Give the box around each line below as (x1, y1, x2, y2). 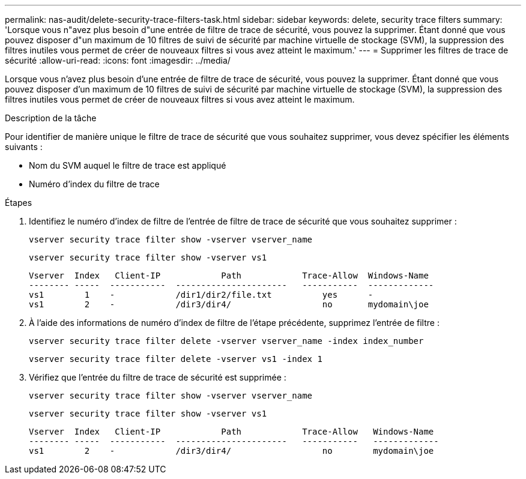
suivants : (5, 142, 43, 152)
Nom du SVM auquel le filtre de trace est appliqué (29, 160, 226, 170)
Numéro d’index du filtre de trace (29, 179, 160, 189)
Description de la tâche (5, 113, 97, 123)
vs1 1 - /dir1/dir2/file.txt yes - (29, 290, 373, 300)
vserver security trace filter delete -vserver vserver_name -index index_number (29, 336, 424, 346)
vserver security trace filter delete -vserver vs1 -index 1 (29, 354, 322, 364)
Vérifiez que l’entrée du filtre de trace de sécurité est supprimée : (29, 372, 286, 382)
